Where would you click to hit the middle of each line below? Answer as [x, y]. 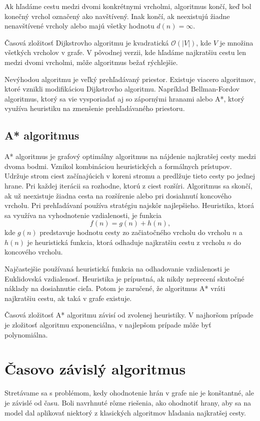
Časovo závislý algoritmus [95, 369]
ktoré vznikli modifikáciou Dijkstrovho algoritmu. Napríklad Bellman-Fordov [122, 89]
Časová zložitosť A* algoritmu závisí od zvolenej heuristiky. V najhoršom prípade [129, 315]
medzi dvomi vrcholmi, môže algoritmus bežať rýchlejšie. [91, 62]
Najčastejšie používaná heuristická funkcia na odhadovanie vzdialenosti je [117, 269]
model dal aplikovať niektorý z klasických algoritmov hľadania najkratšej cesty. [125, 412]
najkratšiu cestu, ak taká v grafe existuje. [68, 298]
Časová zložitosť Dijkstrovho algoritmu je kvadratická [87, 42]
